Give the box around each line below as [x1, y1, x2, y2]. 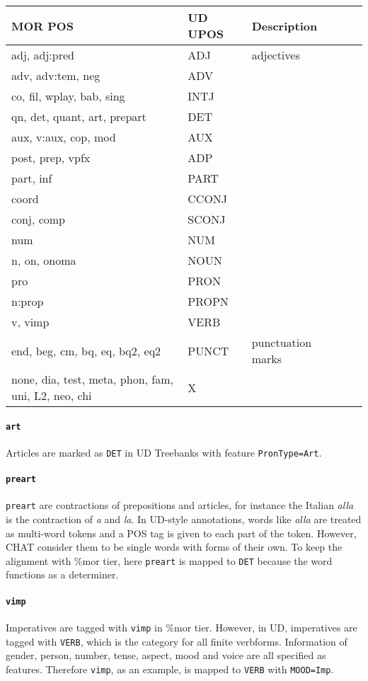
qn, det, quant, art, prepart [11, 108, 146, 125]
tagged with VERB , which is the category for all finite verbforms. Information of [6, 634, 347, 648]
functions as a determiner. [6, 567, 119, 582]
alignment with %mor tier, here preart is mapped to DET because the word [6, 553, 333, 568]
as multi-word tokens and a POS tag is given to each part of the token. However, [6, 525, 357, 540]
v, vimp [11, 314, 50, 330]
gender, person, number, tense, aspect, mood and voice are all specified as [6, 648, 326, 663]
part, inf [11, 170, 52, 186]
